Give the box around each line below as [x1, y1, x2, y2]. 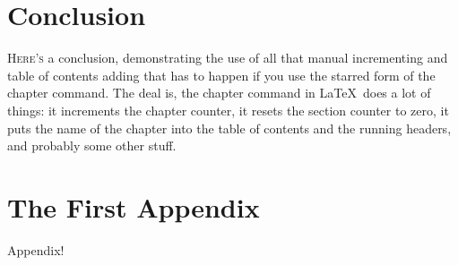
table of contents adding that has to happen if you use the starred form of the [7, 65, 436, 84]
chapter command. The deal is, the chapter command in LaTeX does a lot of [7, 83, 431, 102]
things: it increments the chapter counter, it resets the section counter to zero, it [7, 100, 449, 119]
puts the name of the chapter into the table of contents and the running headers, [7, 118, 452, 137]
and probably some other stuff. [7, 136, 177, 155]
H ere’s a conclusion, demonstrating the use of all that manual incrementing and [7, 48, 448, 67]
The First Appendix [7, 188, 260, 225]
